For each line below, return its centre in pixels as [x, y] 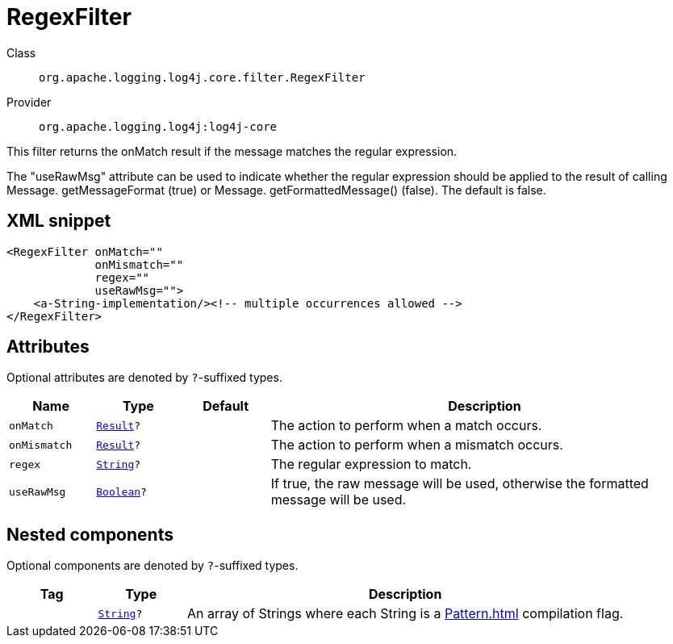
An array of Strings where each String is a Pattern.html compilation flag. [405, 614]
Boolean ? [121, 491]
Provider [29, 102]
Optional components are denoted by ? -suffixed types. [153, 566]
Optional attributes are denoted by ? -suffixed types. [144, 378]
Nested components [90, 534]
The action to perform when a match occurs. [406, 426]
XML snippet [59, 221]
